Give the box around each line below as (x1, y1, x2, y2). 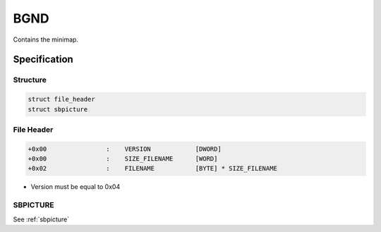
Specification (13, 54, 73, 66)
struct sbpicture (28, 105, 88, 113)
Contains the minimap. (13, 35, 79, 44)
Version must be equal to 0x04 (30, 183, 121, 191)
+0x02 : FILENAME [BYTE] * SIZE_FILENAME (28, 164, 278, 173)
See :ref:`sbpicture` (13, 215, 70, 224)
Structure (13, 75, 47, 85)
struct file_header (28, 95, 95, 104)
